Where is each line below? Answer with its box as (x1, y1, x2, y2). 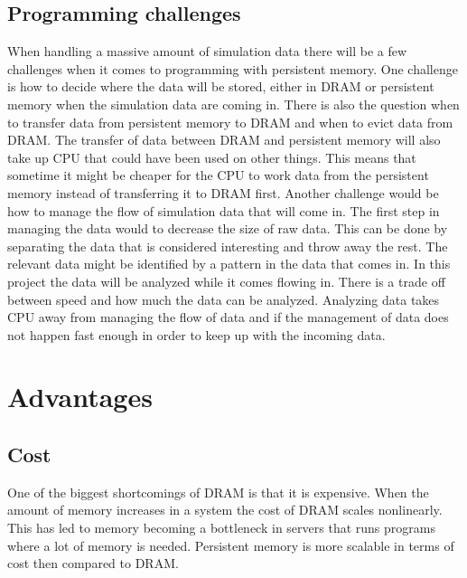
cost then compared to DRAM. (7, 554, 179, 573)
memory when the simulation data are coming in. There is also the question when (7, 94, 460, 113)
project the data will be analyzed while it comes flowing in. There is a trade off (7, 271, 445, 290)
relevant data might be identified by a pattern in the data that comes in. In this (7, 254, 451, 273)
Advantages (7, 378, 153, 415)
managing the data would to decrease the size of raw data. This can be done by (7, 219, 448, 238)
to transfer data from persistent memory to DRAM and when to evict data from (7, 112, 453, 131)
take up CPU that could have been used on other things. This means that (7, 147, 416, 166)
